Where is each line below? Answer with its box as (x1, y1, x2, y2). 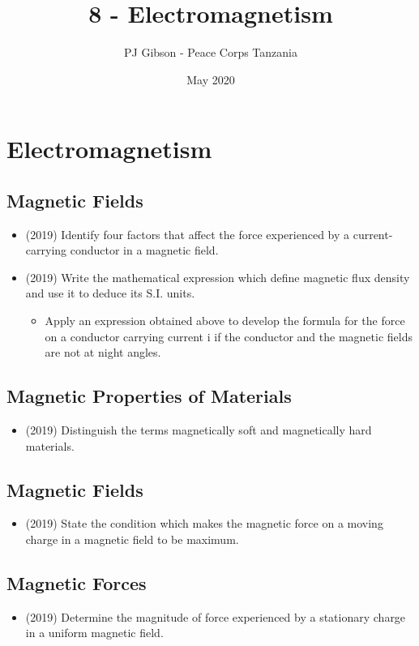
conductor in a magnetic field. (70, 242, 219, 259)
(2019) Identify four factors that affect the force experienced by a (25, 225, 350, 242)
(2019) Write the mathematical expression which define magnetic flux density (25, 268, 410, 285)
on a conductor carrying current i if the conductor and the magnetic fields (45, 327, 413, 344)
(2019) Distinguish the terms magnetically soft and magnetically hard (25, 421, 372, 439)
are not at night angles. (45, 344, 161, 361)
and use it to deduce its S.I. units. (25, 284, 195, 302)
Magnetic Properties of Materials (6, 383, 292, 409)
